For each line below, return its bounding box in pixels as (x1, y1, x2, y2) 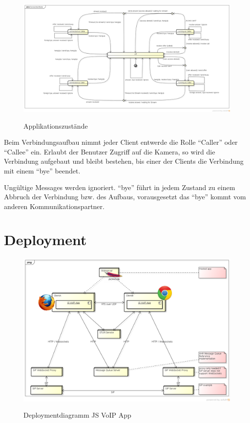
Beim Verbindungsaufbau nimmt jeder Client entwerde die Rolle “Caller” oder (4, 137, 238, 147)
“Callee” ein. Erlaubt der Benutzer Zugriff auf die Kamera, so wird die (4, 146, 215, 156)
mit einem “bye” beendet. (4, 165, 81, 175)
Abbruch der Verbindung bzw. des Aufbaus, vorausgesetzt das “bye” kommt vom (4, 192, 246, 202)
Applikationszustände (23, 120, 88, 131)
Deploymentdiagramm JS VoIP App (23, 410, 131, 420)
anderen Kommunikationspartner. (4, 201, 104, 211)
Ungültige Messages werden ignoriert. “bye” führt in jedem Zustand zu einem (4, 182, 235, 192)
